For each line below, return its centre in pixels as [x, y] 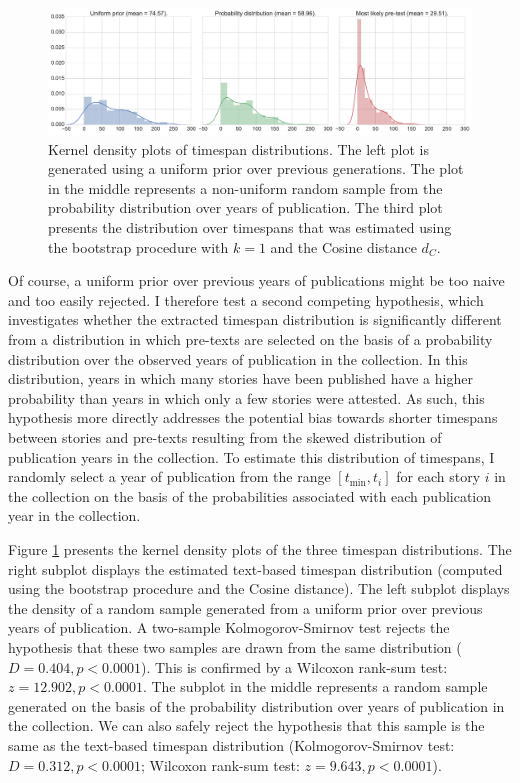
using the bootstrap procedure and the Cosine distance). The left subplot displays [259, 588]
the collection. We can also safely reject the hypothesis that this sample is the [246, 725]
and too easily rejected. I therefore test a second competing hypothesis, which [246, 299]
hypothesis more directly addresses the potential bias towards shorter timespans [253, 417]
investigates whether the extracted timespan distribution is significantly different [255, 319]
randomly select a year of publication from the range [169, 476]
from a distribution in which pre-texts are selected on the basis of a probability [250, 339]
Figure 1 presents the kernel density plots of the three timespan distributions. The [260, 548]
